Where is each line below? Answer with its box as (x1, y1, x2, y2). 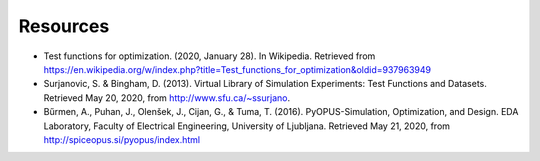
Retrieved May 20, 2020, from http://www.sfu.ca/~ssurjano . (43, 91, 290, 104)
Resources (18, 15, 110, 37)
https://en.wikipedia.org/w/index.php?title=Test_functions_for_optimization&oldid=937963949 (43, 63, 432, 75)
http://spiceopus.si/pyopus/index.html (43, 133, 200, 145)
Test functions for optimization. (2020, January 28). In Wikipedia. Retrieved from (43, 50, 376, 62)
